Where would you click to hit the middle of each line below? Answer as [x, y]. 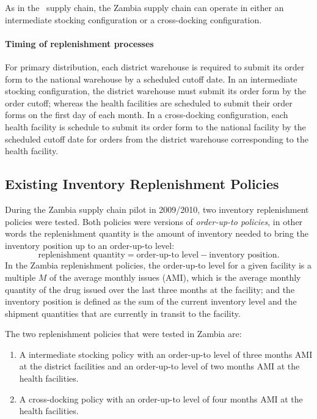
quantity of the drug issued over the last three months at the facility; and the [150, 289]
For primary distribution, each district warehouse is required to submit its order [155, 66]
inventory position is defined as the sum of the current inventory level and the [151, 301]
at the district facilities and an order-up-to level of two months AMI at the [159, 366]
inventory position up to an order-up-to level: [90, 245]
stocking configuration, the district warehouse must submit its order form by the [156, 91]
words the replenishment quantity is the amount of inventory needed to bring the [157, 233]
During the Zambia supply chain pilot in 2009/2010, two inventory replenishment [157, 209]
